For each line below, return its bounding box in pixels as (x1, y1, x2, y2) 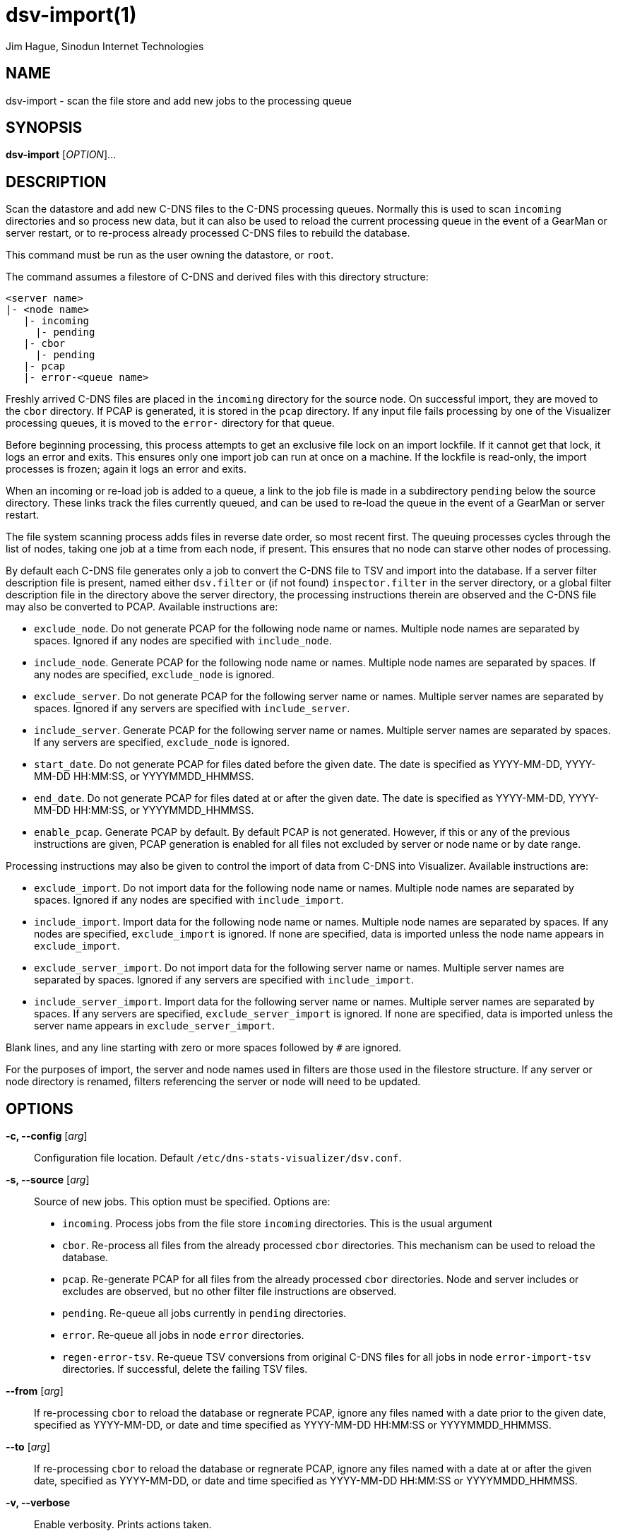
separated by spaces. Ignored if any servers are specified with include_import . (34, 974, 414, 986)
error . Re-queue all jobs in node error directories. (62, 1329, 304, 1342)
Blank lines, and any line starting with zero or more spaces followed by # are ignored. (6, 1041, 402, 1054)
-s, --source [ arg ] (6, 1174, 90, 1186)
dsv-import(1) (6, 3, 137, 27)
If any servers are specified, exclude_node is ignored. (34, 736, 290, 749)
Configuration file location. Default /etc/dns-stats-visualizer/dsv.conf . (34, 1152, 402, 1164)
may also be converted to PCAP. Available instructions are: (6, 601, 278, 613)
